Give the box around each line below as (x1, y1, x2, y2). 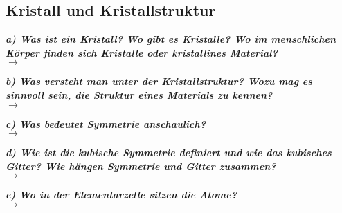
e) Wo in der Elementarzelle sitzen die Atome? (6, 187, 237, 202)
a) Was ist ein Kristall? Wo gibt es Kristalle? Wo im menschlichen (6, 32, 336, 46)
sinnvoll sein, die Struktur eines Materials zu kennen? (6, 87, 273, 102)
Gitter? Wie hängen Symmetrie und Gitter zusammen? (6, 158, 276, 173)
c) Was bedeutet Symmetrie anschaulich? (6, 116, 206, 131)
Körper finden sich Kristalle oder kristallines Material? (6, 45, 278, 59)
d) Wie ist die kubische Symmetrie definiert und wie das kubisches (6, 145, 332, 160)
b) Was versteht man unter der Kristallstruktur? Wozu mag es (6, 74, 313, 89)
